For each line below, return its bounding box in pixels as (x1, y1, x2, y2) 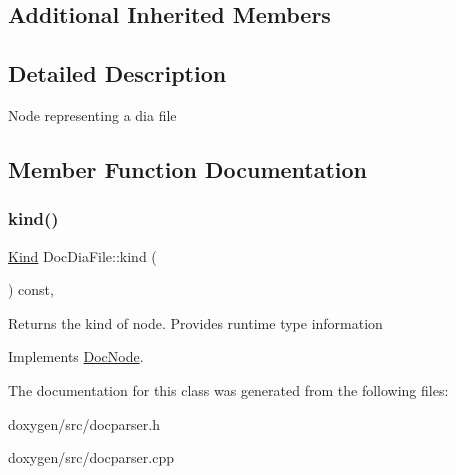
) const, (8, 279, 54, 300)
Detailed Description (8, 58, 227, 89)
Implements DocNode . (8, 346, 144, 367)
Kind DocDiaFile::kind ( (8, 245, 157, 266)
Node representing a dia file (8, 104, 177, 125)
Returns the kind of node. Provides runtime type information (8, 312, 383, 333)
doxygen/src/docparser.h (8, 413, 160, 434)
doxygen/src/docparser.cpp (8, 447, 174, 468)
